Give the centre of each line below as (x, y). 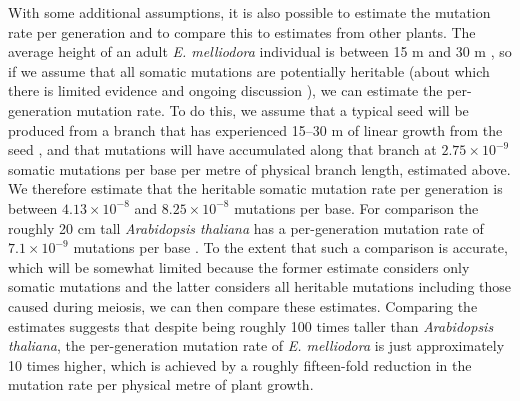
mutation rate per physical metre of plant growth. (161, 384)
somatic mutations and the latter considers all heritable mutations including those (260, 286)
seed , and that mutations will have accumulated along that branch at (222, 149)
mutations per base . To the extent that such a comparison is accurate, (290, 247)
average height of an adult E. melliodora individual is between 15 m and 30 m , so (260, 51)
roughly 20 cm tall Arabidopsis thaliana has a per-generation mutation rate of (246, 227)
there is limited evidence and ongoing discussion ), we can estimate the (225, 90)
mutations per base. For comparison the (356, 207)
